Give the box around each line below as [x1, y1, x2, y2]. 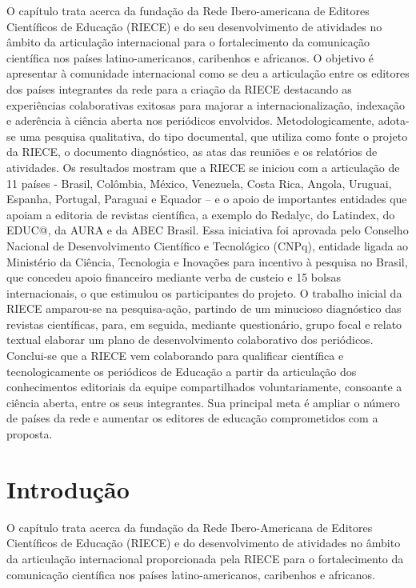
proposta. [6, 426, 53, 442]
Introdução [6, 472, 130, 505]
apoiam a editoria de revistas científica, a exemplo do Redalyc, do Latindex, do [6, 206, 395, 222]
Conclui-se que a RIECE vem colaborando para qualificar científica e [6, 347, 344, 364]
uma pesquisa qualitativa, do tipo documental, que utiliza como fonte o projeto [19, 127, 408, 144]
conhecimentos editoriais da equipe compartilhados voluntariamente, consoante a [6, 378, 402, 395]
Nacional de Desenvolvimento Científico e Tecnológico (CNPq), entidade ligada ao [6, 237, 409, 254]
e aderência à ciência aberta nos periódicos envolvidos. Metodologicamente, [6, 112, 374, 129]
